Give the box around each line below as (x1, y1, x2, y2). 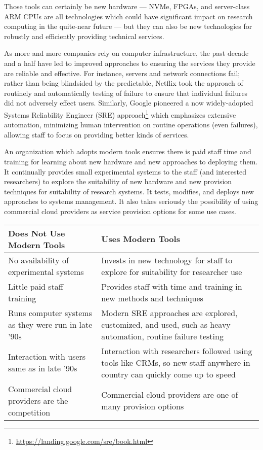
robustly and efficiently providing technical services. (4, 30, 164, 41)
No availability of (8, 254, 69, 266)
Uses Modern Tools (101, 233, 180, 245)
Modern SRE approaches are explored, (101, 306, 238, 319)
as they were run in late (8, 318, 93, 330)
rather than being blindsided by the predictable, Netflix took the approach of (4, 78, 243, 88)
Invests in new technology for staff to (101, 254, 233, 266)
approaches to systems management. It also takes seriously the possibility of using (4, 196, 258, 206)
